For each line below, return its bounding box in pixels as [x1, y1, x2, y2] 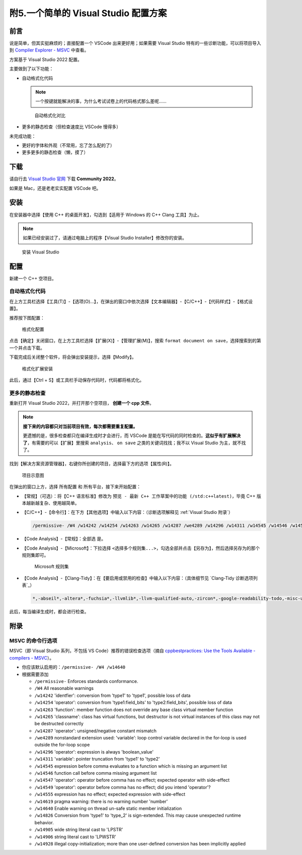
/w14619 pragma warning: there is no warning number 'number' [34, 798, 168, 805]
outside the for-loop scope [34, 742, 90, 748]
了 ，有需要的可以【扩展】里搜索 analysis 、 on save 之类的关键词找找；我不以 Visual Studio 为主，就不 [23, 440, 242, 446]
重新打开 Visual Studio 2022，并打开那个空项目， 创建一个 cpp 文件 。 [9, 400, 154, 406]
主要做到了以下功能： [9, 66, 54, 72]
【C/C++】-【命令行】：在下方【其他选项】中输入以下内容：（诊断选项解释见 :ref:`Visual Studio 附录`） [22, 509, 233, 515]
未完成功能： [9, 133, 36, 139]
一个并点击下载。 [9, 345, 45, 351]
